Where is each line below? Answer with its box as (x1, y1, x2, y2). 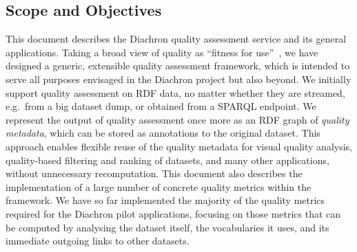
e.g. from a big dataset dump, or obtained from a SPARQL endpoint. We (6, 99, 316, 113)
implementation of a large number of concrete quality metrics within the (6, 179, 312, 194)
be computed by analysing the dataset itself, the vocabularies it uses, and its (6, 220, 329, 234)
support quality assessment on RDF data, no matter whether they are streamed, (6, 85, 345, 100)
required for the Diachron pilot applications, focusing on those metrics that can (6, 206, 341, 220)
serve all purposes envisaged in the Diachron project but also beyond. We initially (6, 71, 351, 86)
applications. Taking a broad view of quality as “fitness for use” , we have (6, 45, 318, 59)
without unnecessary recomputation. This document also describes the (6, 166, 303, 181)
